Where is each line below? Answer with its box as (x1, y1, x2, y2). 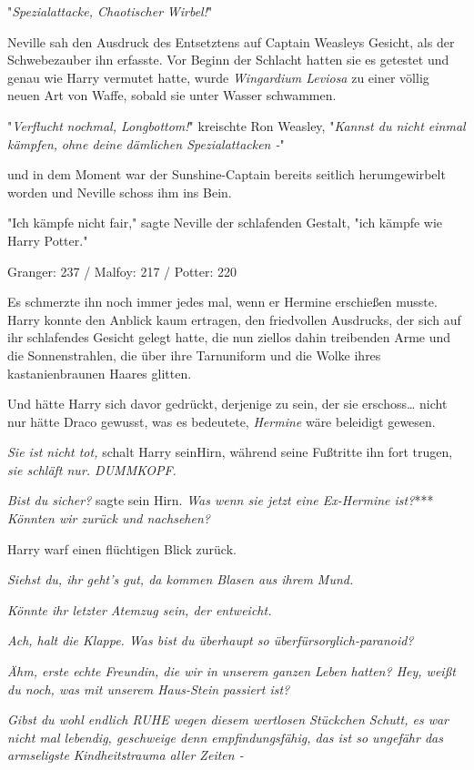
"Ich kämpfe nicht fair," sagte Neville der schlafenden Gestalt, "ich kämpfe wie (7, 213, 443, 232)
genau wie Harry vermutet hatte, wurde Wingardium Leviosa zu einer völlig (7, 67, 429, 86)
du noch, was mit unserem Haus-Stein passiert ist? (7, 679, 290, 698)
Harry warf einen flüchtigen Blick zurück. (7, 539, 237, 558)
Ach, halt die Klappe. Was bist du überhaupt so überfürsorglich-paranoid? (7, 631, 414, 650)
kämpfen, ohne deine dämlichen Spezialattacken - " (7, 134, 285, 153)
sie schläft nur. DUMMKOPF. (7, 460, 176, 479)
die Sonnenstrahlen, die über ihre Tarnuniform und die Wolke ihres (7, 345, 381, 364)
